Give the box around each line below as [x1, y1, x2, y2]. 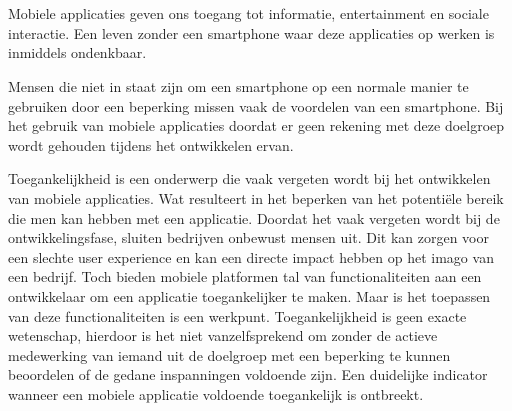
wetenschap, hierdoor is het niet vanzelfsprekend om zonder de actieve [8, 325, 438, 346]
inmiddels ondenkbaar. [8, 42, 147, 63]
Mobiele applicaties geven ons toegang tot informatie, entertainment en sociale [8, 3, 489, 24]
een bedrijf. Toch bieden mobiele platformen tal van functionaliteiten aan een [8, 266, 482, 287]
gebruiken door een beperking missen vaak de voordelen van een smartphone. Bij [8, 95, 504, 116]
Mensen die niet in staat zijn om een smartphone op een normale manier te [8, 75, 469, 96]
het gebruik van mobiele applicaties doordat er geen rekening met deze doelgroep [8, 115, 505, 136]
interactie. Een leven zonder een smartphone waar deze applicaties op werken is [8, 22, 495, 43]
